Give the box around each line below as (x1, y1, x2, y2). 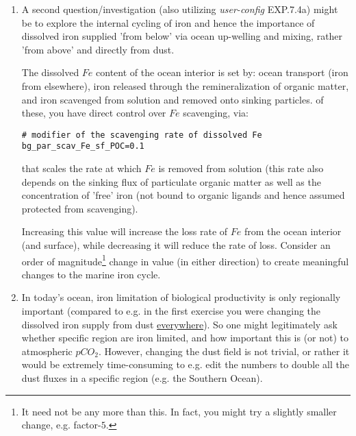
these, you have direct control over (21, 106, 166, 120)
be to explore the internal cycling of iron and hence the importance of (21, 15, 315, 29)
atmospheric (21, 343, 73, 358)
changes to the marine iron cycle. (21, 267, 161, 281)
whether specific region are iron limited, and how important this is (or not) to (21, 330, 349, 345)
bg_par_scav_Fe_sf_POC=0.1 (21, 141, 144, 152)
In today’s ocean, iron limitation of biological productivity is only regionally (21, 290, 341, 304)
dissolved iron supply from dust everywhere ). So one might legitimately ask (21, 317, 338, 331)
